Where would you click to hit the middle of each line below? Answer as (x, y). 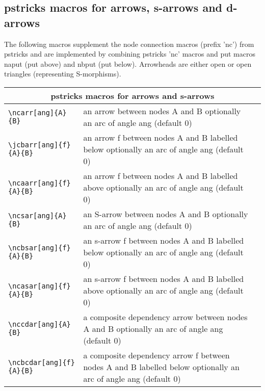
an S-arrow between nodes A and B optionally (166, 214)
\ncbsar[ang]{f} (39, 248)
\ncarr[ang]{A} (37, 112)
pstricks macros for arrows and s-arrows (132, 95)
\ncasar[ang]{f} (39, 286)
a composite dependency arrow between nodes (165, 317)
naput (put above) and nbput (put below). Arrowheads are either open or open (128, 63)
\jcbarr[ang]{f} (39, 145)
